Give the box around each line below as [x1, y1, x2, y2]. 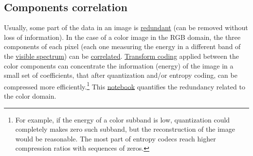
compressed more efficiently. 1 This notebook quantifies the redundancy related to [4, 80, 245, 91]
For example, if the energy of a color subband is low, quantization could [15, 114, 230, 124]
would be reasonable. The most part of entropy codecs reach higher [15, 133, 216, 143]
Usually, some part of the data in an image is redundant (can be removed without [4, 22, 248, 33]
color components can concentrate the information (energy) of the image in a [4, 60, 234, 70]
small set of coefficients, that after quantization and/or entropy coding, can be [4, 70, 237, 80]
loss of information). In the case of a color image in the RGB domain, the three [4, 32, 241, 42]
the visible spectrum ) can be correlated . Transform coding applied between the [4, 51, 239, 61]
